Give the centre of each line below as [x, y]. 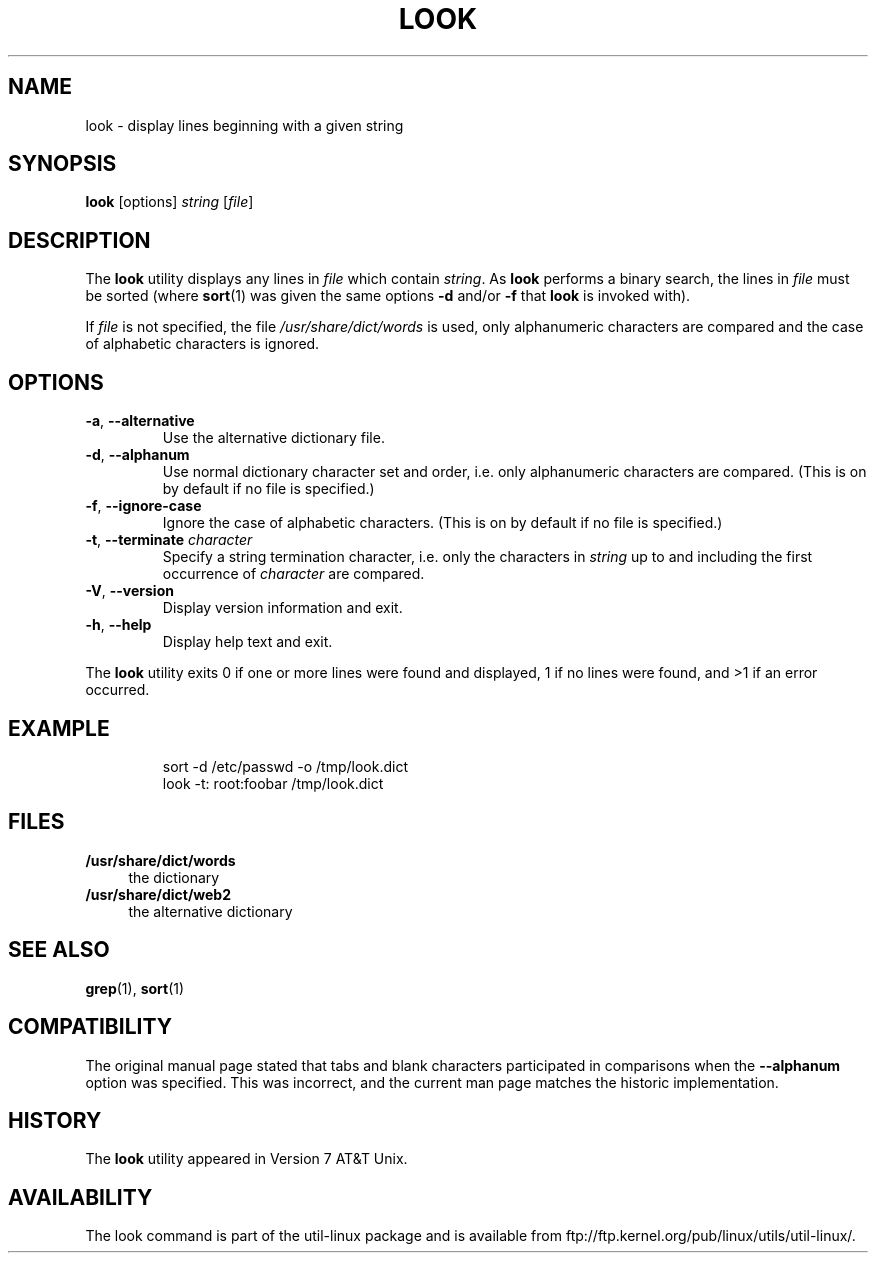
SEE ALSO [59, 950]
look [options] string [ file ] [169, 202]
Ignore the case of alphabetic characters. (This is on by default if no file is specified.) [442, 523]
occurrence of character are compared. [293, 574]
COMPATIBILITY [90, 1027]
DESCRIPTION [79, 240]
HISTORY [55, 1120]
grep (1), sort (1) [135, 988]
